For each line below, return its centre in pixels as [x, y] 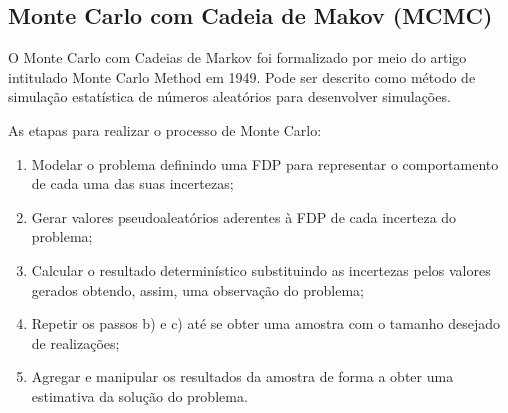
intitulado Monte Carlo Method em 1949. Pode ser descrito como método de [242, 76]
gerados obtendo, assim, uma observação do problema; [197, 289]
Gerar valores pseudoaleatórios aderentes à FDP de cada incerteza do [244, 216]
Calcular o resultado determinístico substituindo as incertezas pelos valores [261, 269]
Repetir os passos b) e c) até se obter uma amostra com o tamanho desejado [265, 323]
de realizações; [75, 342]
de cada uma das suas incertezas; [132, 183]
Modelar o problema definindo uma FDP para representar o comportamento [265, 163]
